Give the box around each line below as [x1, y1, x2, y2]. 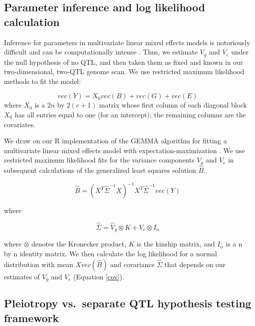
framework [4, 310, 59, 325]
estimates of [4, 271, 40, 281]
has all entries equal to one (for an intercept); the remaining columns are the [14, 109, 246, 120]
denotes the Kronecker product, [31, 239, 127, 249]
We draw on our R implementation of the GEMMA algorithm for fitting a [4, 136, 227, 146]
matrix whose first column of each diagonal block [99, 100, 247, 110]
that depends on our [164, 259, 226, 269]
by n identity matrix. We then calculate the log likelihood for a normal [4, 248, 217, 259]
